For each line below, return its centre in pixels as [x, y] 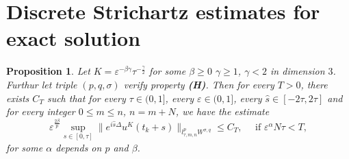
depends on [79, 147]
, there [314, 84]
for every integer [41, 111]
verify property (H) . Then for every [199, 84]
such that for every [86, 98]
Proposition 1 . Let [48, 71]
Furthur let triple [42, 84]
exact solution [74, 38]
